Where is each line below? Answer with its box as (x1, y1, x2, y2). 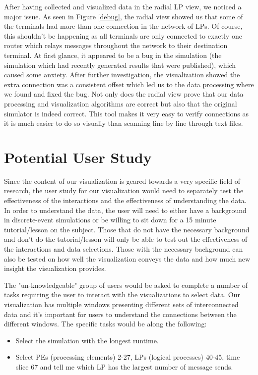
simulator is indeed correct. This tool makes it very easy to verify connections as (4, 108, 249, 118)
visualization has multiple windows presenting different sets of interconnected (4, 299, 239, 309)
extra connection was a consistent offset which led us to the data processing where (4, 79, 254, 89)
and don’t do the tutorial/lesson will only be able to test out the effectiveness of (4, 234, 248, 244)
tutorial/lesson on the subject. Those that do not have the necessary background (4, 224, 250, 234)
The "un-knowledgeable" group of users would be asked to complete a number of (4, 279, 248, 290)
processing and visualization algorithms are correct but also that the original (4, 98, 237, 108)
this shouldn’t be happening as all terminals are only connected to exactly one (4, 30, 242, 41)
